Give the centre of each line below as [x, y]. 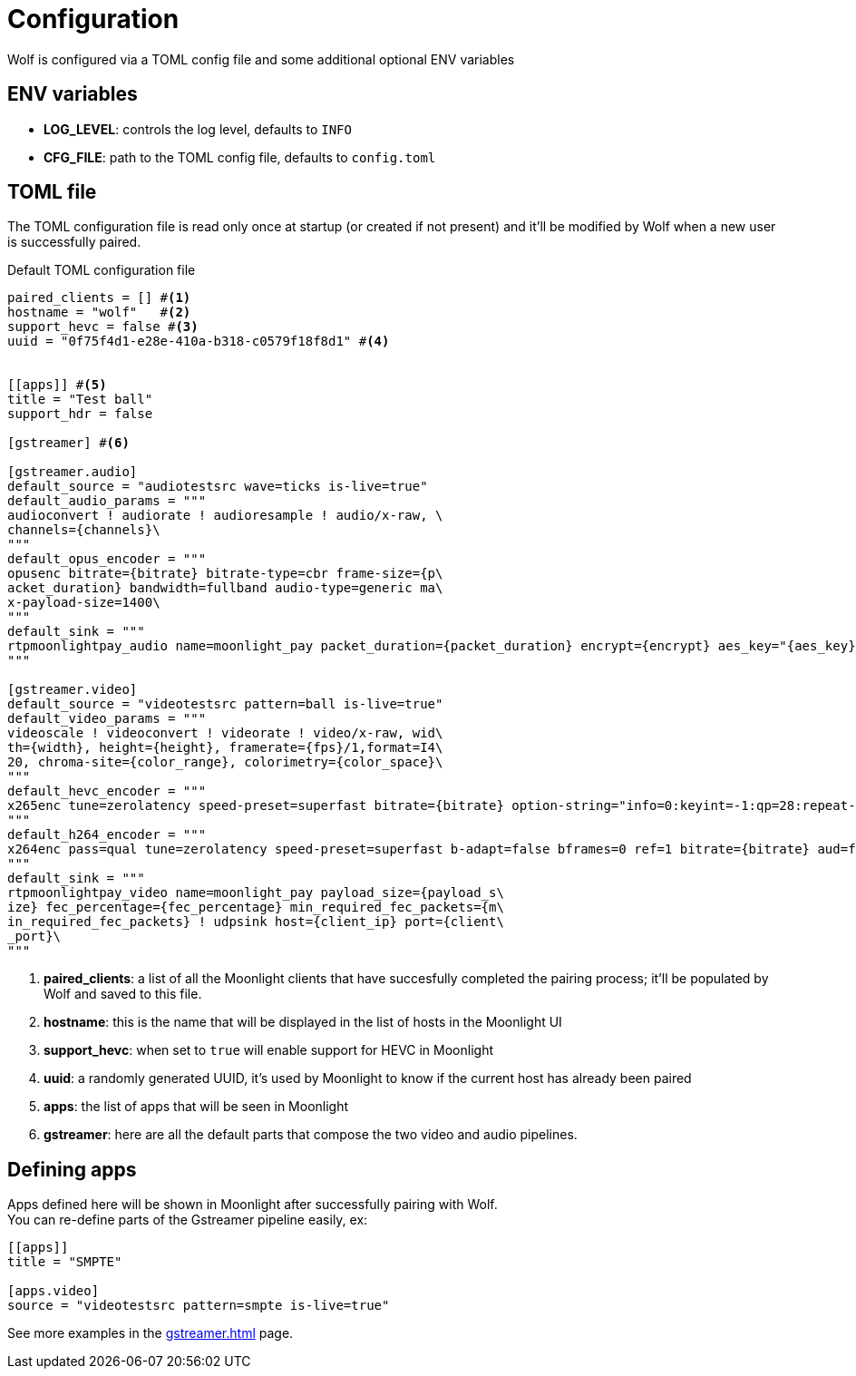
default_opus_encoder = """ [107, 559]
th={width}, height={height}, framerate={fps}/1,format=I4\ [225, 748]
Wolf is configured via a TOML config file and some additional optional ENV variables [261, 59]
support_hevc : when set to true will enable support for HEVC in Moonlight [269, 1050]
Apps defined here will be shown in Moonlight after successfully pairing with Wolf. [253, 1205]
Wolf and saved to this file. [123, 994]
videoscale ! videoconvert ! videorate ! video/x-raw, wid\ [225, 733]
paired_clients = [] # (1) [99, 298]
